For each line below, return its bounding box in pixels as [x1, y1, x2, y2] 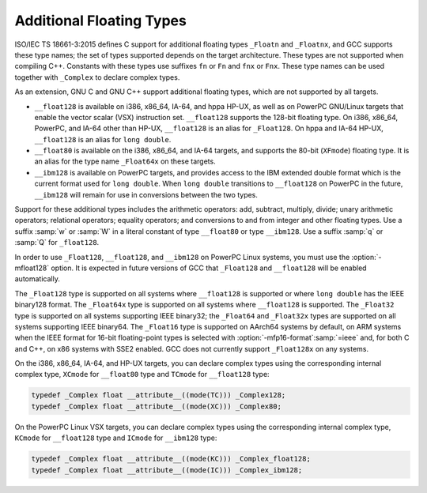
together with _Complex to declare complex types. [14, 72, 180, 82]
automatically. [14, 274, 61, 284]
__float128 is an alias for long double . [34, 134, 172, 144]
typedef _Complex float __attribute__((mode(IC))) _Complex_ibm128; [31, 465, 303, 474]
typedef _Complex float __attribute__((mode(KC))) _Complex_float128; [31, 454, 312, 464]
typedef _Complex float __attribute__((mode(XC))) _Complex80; [31, 401, 282, 411]
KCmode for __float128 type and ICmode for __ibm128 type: [14, 433, 217, 442]
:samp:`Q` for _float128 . [14, 238, 100, 247]
